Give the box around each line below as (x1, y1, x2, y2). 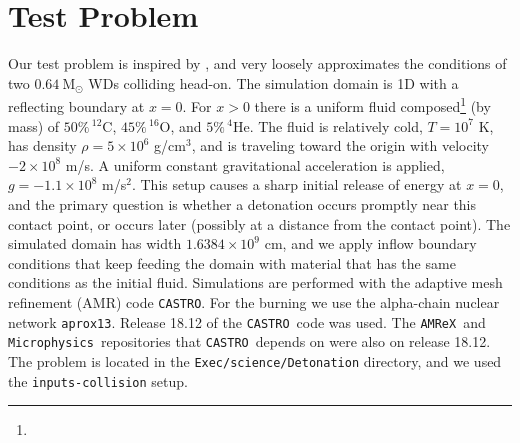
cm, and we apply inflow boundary (264, 233, 477, 254)
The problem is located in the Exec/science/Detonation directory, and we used (8, 350, 502, 371)
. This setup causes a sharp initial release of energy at (131, 174, 462, 195)
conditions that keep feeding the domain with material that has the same (8, 252, 456, 273)
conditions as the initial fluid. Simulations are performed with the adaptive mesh (8, 272, 503, 293)
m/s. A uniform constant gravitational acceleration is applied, (65, 154, 445, 175)
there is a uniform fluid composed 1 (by (254, 93, 491, 116)
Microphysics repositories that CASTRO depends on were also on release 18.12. (8, 331, 491, 352)
